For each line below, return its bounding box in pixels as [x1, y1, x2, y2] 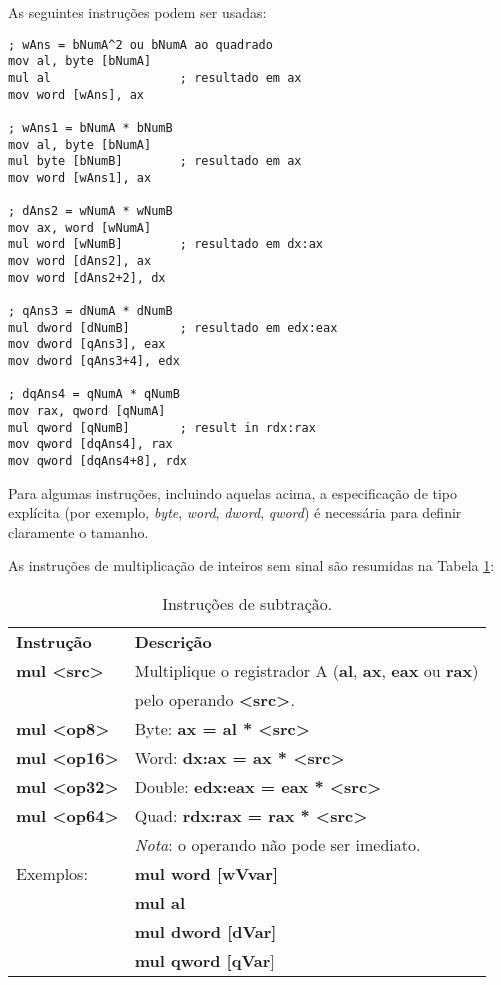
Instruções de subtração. [162, 592, 333, 616]
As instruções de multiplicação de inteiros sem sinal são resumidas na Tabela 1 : [8, 555, 495, 576]
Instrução [16, 630, 92, 654]
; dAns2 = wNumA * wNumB [8, 204, 173, 219]
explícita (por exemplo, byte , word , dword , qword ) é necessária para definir [8, 502, 462, 523]
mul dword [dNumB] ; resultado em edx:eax [8, 320, 338, 335]
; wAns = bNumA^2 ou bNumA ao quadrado [8, 37, 273, 52]
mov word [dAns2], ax [8, 254, 152, 269]
